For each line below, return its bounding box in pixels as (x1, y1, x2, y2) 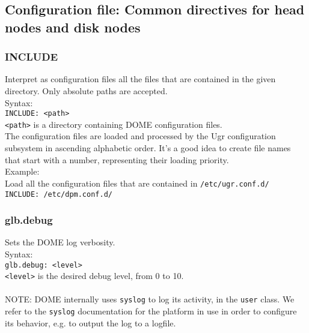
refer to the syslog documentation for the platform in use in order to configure (5, 305, 297, 317)
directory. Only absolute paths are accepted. (5, 84, 168, 97)
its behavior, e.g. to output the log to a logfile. (5, 316, 176, 329)
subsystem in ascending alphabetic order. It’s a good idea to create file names (5, 142, 291, 154)
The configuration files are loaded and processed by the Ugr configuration (5, 130, 276, 142)
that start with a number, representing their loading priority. (5, 153, 229, 166)
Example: (5, 165, 40, 178)
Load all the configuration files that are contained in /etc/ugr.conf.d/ (5, 176, 269, 189)
